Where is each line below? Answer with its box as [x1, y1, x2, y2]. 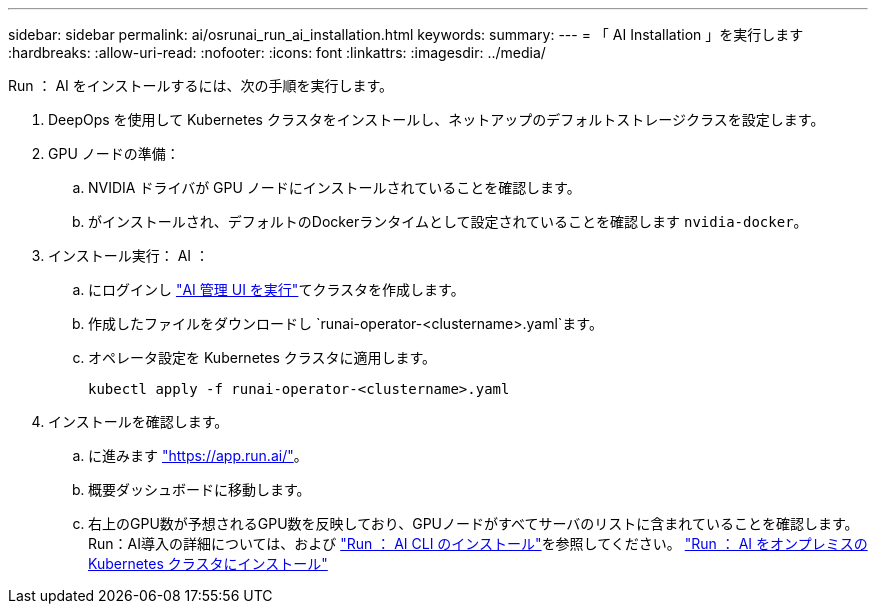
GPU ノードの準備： [48, 145, 180, 162]
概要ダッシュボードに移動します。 [88, 481, 311, 498]
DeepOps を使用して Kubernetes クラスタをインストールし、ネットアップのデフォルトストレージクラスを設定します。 [48, 111, 825, 128]
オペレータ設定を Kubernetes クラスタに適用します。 [88, 349, 437, 366]
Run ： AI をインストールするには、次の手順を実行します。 [8, 77, 394, 94]
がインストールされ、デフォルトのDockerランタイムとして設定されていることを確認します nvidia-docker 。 [88, 213, 808, 230]
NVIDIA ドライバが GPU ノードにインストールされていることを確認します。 [88, 179, 581, 196]
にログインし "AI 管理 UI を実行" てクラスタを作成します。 [88, 281, 465, 298]
